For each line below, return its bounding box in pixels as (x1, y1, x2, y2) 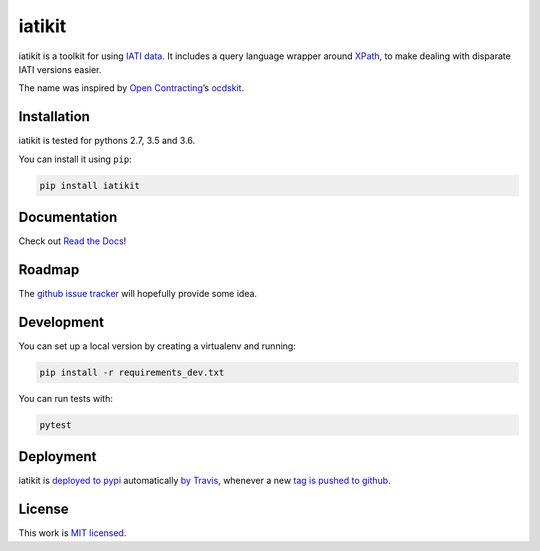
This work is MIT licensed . (18, 527, 127, 539)
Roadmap (18, 261, 80, 278)
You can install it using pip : (18, 153, 132, 165)
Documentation (18, 209, 118, 226)
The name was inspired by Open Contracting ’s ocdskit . (18, 82, 245, 94)
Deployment (18, 448, 97, 465)
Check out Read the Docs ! (18, 235, 127, 247)
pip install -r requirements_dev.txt (39, 366, 225, 378)
